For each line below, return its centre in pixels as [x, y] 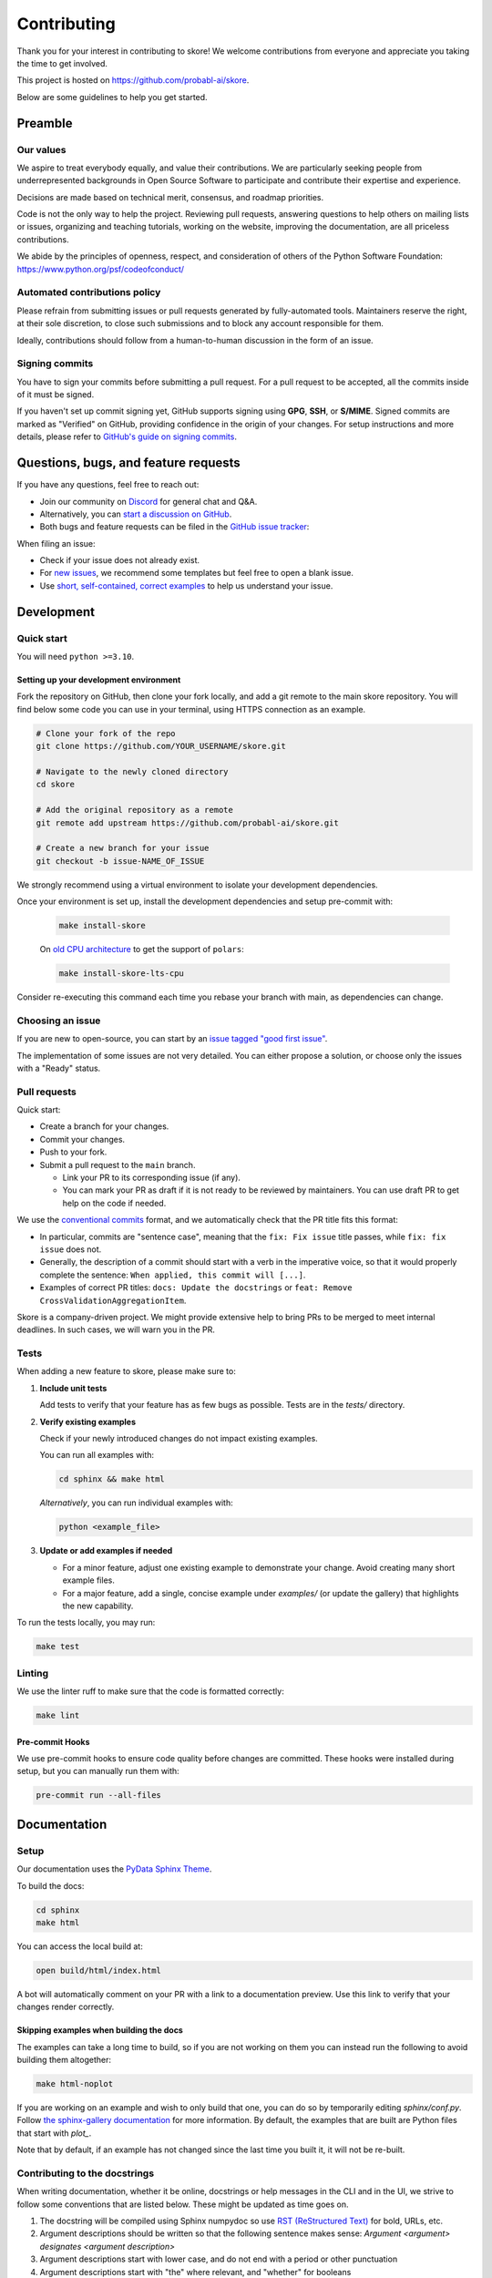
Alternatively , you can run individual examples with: [136, 1503]
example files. [89, 1580]
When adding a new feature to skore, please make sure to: [126, 1371]
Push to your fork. [73, 1152]
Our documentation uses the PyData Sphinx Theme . [114, 1869]
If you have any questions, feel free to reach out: [108, 485]
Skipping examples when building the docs [100, 2030]
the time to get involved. [62, 63]
